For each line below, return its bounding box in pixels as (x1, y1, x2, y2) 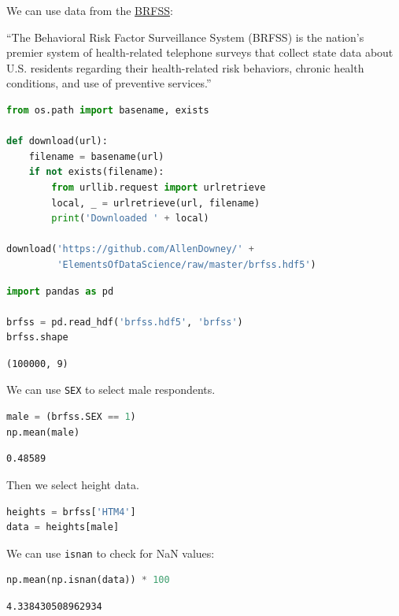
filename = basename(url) (28, 150, 164, 162)
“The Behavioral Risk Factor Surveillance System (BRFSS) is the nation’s (6, 28, 364, 45)
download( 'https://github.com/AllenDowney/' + (6, 243, 255, 255)
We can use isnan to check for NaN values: (6, 544, 215, 561)
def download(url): (6, 135, 108, 147)
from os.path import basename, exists (6, 104, 209, 116)
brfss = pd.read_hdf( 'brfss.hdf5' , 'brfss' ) (6, 316, 243, 328)
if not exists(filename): (28, 166, 164, 178)
